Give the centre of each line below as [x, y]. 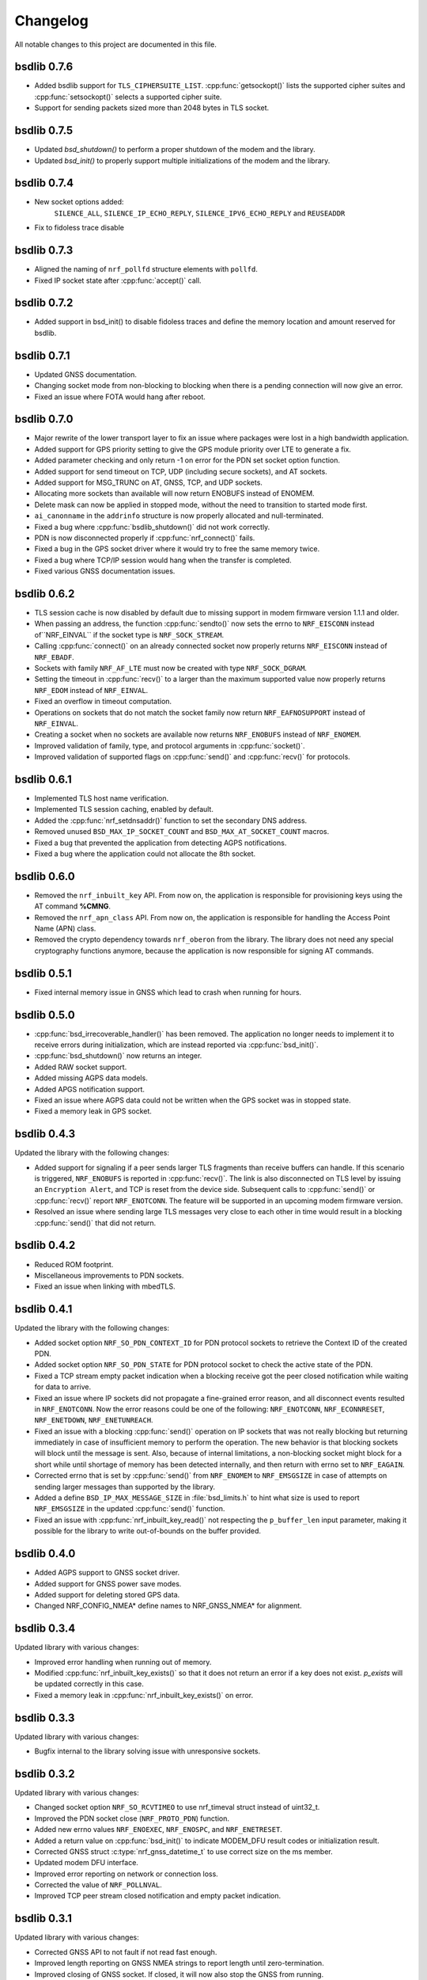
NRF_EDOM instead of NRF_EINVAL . [91, 690]
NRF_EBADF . [54, 657]
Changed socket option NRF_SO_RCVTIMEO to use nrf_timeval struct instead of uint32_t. [177, 1807]
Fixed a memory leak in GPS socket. [93, 1111]
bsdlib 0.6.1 [43, 779]
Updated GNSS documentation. [86, 374]
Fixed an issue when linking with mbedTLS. [105, 1286]
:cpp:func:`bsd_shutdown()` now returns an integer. [118, 1056]
